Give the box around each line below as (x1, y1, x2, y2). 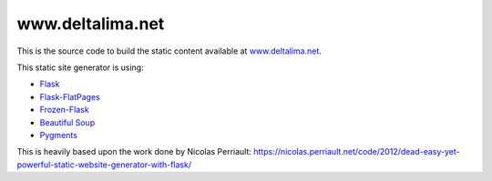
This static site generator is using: (16, 62, 145, 73)
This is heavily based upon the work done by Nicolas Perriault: (16, 146, 252, 157)
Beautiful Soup (39, 116, 96, 127)
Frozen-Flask (39, 105, 90, 116)
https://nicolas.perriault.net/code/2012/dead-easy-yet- (253, 146, 460, 157)
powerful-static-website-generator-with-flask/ (16, 159, 191, 170)
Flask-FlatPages (39, 91, 100, 102)
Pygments (39, 129, 77, 140)
